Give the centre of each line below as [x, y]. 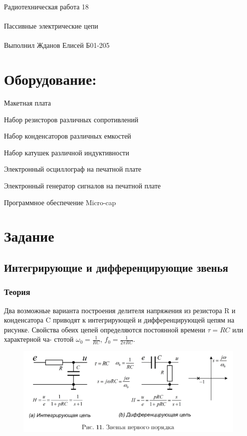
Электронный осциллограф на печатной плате [73, 169]
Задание [29, 236]
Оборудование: [50, 79]
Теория [17, 292]
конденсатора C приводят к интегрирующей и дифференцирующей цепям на [119, 320]
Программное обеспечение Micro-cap [60, 202]
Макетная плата [28, 103]
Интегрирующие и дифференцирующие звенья [116, 268]
